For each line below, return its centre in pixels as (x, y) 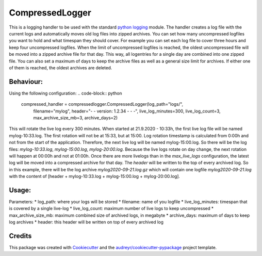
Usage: (20, 190)
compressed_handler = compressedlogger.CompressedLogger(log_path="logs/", (102, 104)
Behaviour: (26, 82)
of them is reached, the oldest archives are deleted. (61, 67)
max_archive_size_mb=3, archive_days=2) (75, 118)
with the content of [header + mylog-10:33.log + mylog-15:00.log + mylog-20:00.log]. (95, 176)
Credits (20, 236)
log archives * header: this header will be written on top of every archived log (86, 222)
